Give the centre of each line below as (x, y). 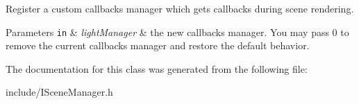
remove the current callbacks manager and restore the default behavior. (158, 45)
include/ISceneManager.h (59, 92)
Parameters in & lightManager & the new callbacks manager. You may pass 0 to (177, 32)
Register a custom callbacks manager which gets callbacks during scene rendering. (180, 8)
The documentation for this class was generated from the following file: (157, 68)
